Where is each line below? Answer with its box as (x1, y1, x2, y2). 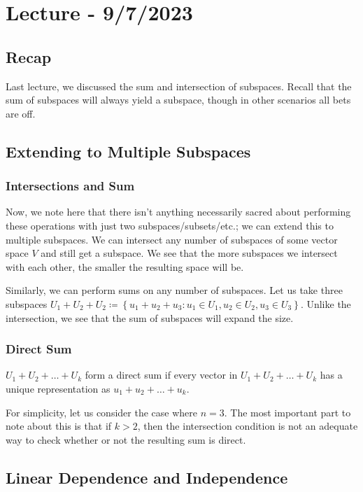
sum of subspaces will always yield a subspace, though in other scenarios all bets (6, 92, 351, 107)
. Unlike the (300, 296, 351, 311)
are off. (6, 106, 36, 120)
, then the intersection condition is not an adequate (137, 419, 358, 433)
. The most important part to (224, 405, 351, 419)
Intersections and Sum (6, 177, 135, 195)
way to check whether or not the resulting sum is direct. (6, 432, 246, 447)
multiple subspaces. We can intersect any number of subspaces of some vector (6, 232, 338, 246)
